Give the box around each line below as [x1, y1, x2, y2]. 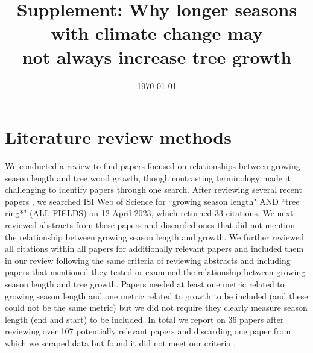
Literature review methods [5, 125, 232, 149]
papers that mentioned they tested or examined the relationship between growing [5, 266, 306, 278]
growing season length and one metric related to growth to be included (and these [5, 289, 308, 302]
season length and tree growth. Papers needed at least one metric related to [5, 277, 285, 290]
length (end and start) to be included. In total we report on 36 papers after [5, 313, 284, 325]
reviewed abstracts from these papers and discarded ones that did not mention [5, 219, 295, 231]
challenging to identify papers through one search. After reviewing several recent [5, 183, 302, 196]
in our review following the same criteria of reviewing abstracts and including [5, 254, 291, 266]
